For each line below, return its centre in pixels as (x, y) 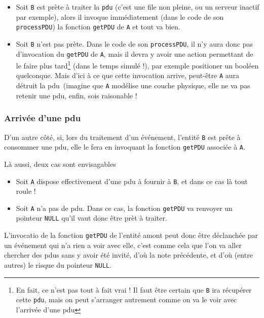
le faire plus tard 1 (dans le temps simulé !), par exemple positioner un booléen (137, 65)
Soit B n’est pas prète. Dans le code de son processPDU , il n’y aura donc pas (134, 43)
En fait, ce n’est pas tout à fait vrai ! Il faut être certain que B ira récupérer (134, 289)
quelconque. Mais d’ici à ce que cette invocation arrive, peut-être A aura (128, 75)
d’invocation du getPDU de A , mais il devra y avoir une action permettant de (135, 54)
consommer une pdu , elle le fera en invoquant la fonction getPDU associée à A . (125, 147)
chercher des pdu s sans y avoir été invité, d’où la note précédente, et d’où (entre (128, 255)
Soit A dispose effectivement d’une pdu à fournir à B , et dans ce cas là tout (132, 181)
